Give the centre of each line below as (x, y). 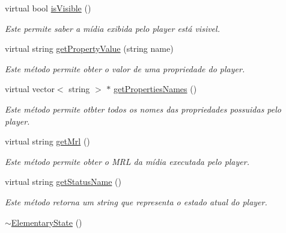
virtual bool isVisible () (48, 8)
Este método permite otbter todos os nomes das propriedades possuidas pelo (143, 109)
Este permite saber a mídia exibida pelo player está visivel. (112, 28)
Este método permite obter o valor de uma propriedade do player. (125, 68)
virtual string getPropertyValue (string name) (89, 48)
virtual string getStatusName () (63, 182)
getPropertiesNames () (155, 89)
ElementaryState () (47, 222)
